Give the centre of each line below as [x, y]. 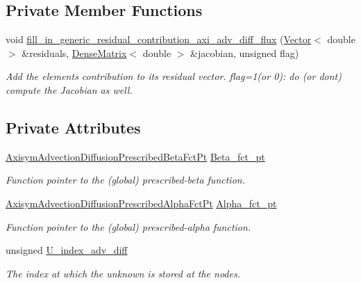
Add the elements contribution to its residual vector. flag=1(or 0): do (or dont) [174, 76]
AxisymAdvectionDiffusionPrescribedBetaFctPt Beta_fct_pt [135, 156]
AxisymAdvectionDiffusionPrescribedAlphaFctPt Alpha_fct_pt [141, 203]
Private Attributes [73, 127]
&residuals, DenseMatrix [74, 52]
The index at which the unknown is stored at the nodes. [123, 273]
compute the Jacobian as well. [69, 89]
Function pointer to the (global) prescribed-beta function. [125, 180]
